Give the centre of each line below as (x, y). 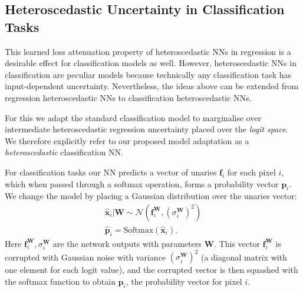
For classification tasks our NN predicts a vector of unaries (111, 172)
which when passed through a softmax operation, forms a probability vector (142, 183)
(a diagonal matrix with (244, 257)
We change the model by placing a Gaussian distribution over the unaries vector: (151, 196)
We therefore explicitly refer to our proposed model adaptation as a (127, 140)
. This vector (237, 243)
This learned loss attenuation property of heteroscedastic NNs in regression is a (148, 51)
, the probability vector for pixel (184, 281)
